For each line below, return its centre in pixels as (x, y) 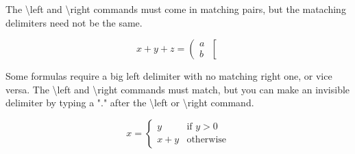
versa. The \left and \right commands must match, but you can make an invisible (178, 89)
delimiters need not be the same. (74, 22)
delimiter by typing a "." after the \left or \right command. (130, 103)
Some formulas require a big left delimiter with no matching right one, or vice (169, 76)
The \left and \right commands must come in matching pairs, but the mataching (176, 9)
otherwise (207, 140)
